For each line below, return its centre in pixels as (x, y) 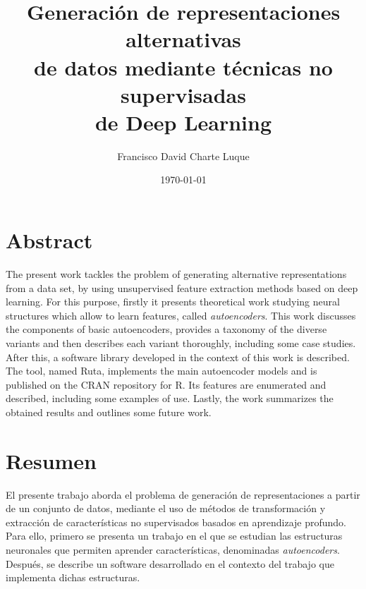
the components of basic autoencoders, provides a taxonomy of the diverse (166, 329)
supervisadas (183, 94)
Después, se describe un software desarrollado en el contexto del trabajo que (170, 563)
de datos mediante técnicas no (183, 67)
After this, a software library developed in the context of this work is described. (178, 357)
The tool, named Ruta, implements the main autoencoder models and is (161, 371)
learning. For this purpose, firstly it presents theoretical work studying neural (173, 302)
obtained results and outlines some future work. (109, 412)
